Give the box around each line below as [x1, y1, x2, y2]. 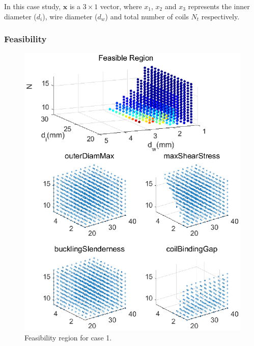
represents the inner [188, 1, 250, 11]
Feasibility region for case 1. [24, 332, 112, 343]
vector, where [100, 1, 142, 11]
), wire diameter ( [42, 11, 98, 21]
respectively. [201, 11, 240, 21]
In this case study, [4, 1, 61, 11]
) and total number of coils [105, 11, 189, 21]
